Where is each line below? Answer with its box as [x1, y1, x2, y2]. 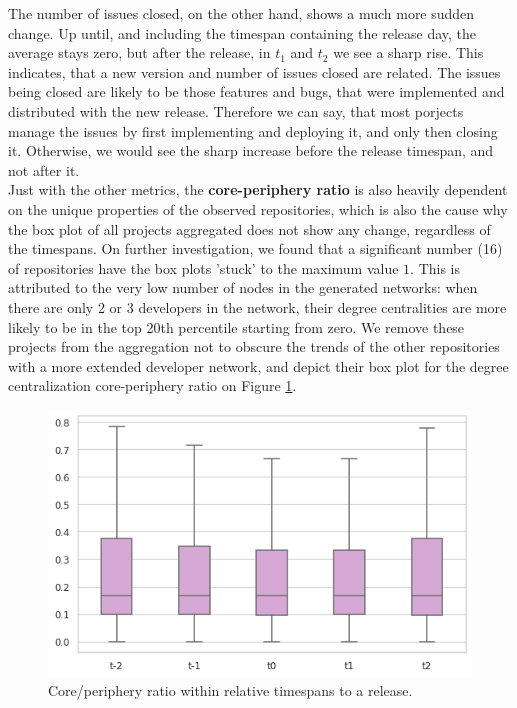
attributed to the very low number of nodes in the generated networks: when [8, 277, 478, 298]
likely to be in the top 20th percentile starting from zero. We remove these [8, 316, 465, 337]
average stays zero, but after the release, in [8, 42, 271, 63]
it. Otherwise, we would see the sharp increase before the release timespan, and [8, 140, 494, 161]
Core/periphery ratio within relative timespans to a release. [48, 680, 413, 701]
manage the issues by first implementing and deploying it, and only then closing [8, 120, 498, 141]
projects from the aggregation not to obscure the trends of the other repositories [8, 336, 500, 357]
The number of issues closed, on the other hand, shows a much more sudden [8, 3, 475, 23]
